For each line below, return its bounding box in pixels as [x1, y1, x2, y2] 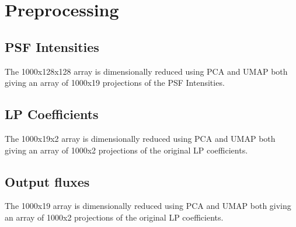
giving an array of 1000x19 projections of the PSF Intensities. [5, 76, 225, 89]
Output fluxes [5, 172, 90, 190]
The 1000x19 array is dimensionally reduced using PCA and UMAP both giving [5, 200, 291, 212]
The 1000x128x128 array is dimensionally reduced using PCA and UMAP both [5, 65, 288, 77]
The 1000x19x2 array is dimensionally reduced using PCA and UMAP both [5, 132, 276, 144]
